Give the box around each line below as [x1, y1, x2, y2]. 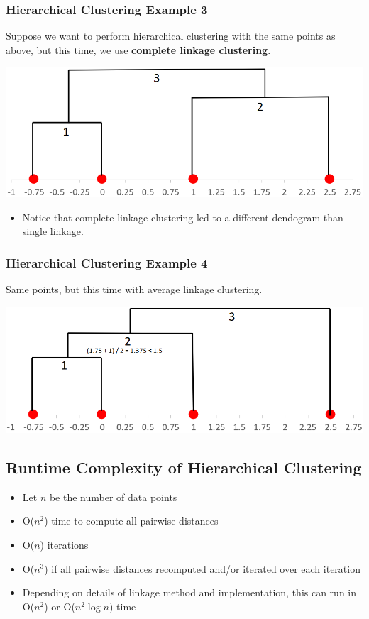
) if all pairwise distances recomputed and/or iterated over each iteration [44, 561, 360, 576]
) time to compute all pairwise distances [44, 513, 219, 528]
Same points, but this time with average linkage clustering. [6, 282, 263, 297]
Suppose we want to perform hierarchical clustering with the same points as [6, 28, 336, 43]
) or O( [44, 598, 75, 613]
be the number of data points [49, 489, 177, 504]
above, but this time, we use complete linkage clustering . [6, 42, 271, 57]
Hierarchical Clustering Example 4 [6, 253, 208, 271]
